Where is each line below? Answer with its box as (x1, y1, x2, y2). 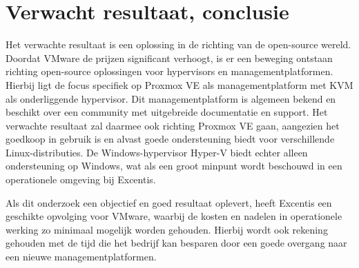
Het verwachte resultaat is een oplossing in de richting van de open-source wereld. (6, 37, 351, 52)
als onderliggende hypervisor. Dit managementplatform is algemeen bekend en (6, 91, 336, 105)
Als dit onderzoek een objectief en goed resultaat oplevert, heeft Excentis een (6, 195, 332, 209)
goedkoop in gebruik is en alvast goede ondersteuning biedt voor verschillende (6, 132, 335, 146)
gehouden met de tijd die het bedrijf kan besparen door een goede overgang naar (6, 236, 347, 250)
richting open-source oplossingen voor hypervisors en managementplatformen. (6, 64, 333, 79)
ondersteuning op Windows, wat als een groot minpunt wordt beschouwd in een (6, 158, 342, 173)
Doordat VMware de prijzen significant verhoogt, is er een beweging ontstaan (6, 50, 333, 65)
